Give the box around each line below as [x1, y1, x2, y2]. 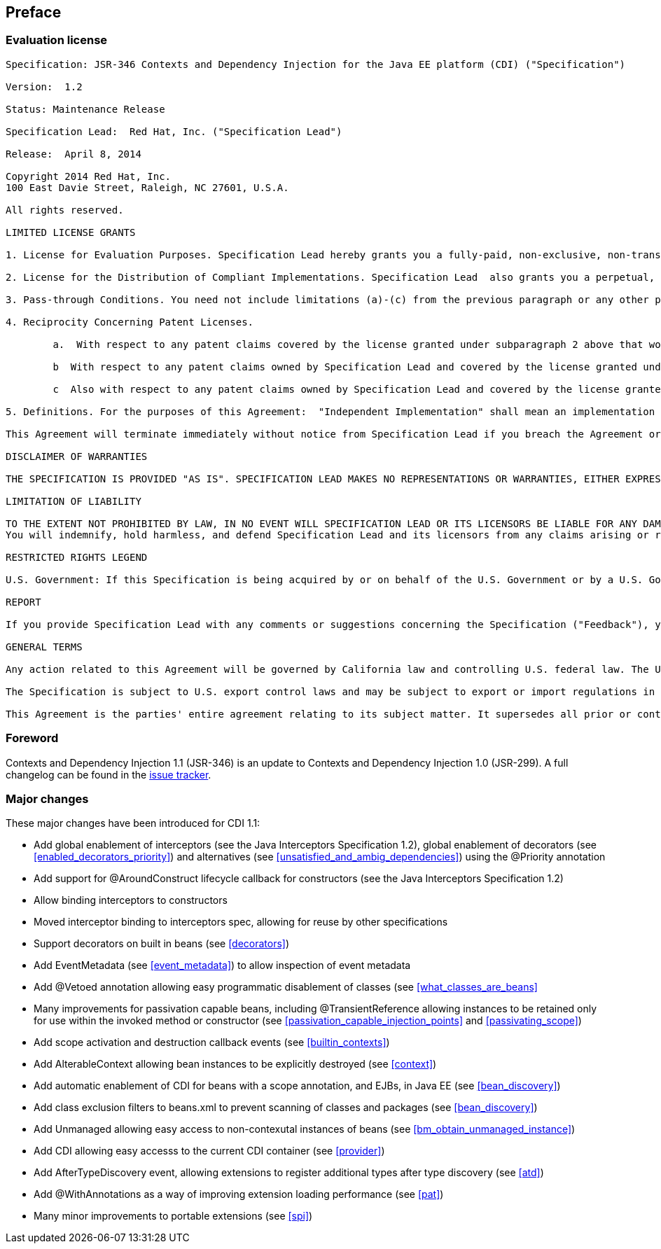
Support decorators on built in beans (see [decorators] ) [34, 937, 290, 950]
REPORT [6, 596, 41, 608]
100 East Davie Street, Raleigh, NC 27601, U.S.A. [6, 181, 289, 193]
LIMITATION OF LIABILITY [6, 495, 141, 507]
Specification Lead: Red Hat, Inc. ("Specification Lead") [6, 125, 342, 137]
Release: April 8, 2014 [6, 148, 141, 160]
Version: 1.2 [6, 81, 83, 92]
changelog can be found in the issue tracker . [6, 768, 211, 781]
